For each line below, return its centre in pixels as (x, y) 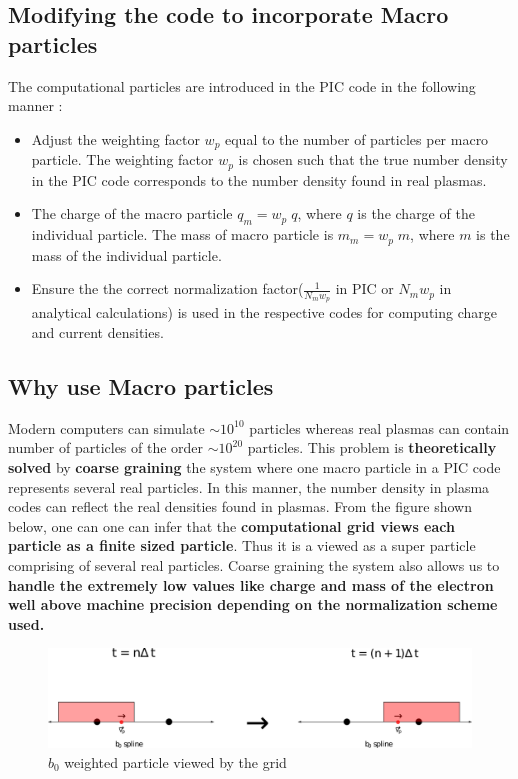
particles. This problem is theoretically (372, 447)
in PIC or (364, 288)
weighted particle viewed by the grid (175, 761)
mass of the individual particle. (126, 254)
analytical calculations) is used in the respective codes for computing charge (264, 312)
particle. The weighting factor (122, 159)
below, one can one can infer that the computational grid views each (231, 525)
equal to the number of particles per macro (357, 138)
